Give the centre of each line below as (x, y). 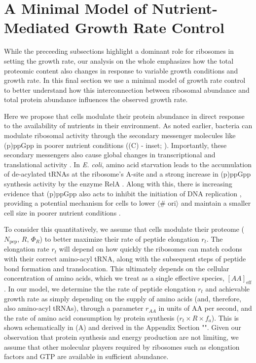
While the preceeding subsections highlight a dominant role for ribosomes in (119, 51)
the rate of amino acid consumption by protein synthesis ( (92, 317)
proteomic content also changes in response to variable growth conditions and (121, 70)
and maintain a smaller (216, 203)
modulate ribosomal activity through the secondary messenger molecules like (120, 135)
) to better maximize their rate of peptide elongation (119, 239)
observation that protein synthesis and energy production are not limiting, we (121, 337)
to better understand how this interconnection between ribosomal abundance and (127, 90)
